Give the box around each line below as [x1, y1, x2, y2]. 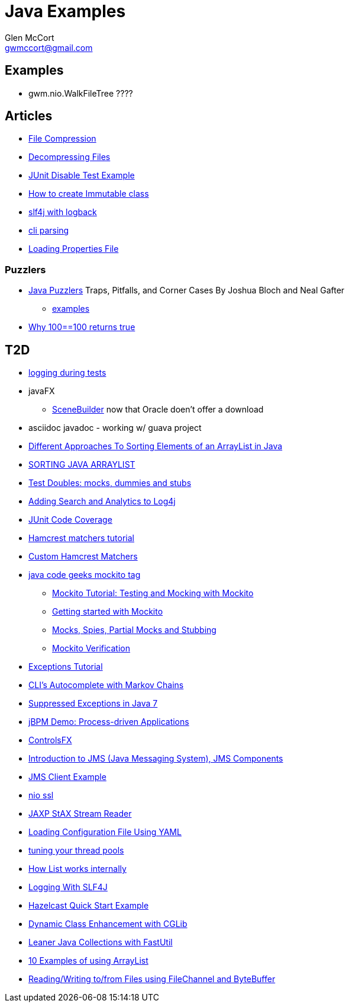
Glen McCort [5, 32, 54, 43]
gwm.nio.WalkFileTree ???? [28, 88, 133, 98]
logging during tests [28, 367, 106, 378]
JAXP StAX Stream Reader [28, 808, 132, 819]
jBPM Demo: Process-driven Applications [28, 717, 189, 727]
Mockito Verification [52, 643, 131, 654]
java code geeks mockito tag [28, 570, 141, 580]
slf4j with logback [28, 207, 97, 218]
